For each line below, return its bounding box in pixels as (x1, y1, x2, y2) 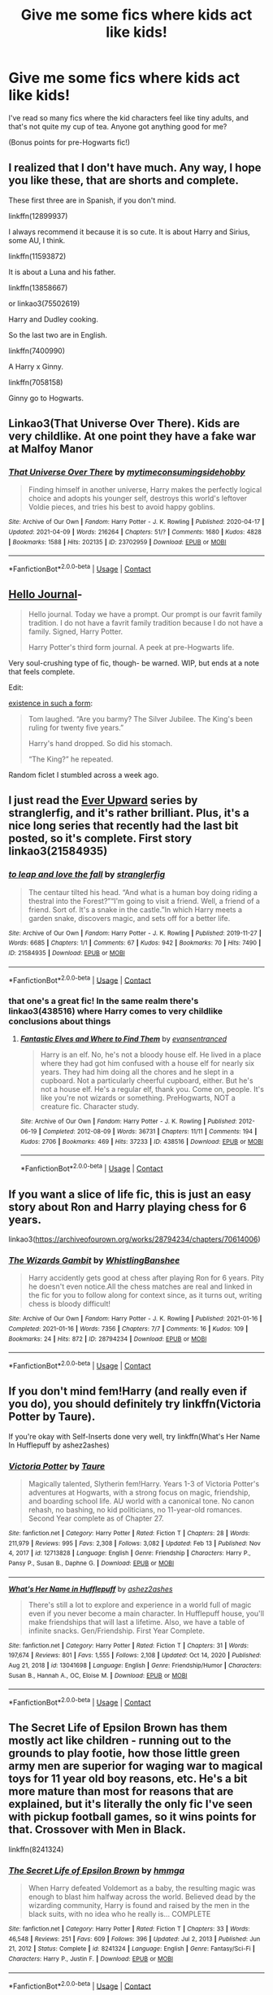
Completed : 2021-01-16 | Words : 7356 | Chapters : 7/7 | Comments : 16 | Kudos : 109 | (8, 1325, 249, 1333)
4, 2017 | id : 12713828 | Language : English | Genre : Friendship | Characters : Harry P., (8, 1549, 251, 1557)
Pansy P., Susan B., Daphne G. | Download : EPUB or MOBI (8, 1559, 175, 1567)
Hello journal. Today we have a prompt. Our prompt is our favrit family (28, 609, 262, 619)
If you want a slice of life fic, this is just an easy (8, 1187, 252, 1201)
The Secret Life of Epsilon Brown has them (8, 1721, 227, 1735)
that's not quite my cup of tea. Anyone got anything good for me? (8, 121, 227, 131)
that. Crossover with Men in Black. (8, 1823, 187, 1836)
